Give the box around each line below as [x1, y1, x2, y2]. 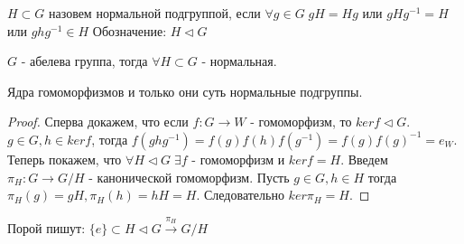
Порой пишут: [7, 218, 86, 237]
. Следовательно [196, 185, 284, 204]
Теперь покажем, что [7, 149, 122, 168]
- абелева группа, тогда [21, 52, 148, 70]
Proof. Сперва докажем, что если [7, 112, 189, 131]
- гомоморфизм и [191, 149, 285, 168]
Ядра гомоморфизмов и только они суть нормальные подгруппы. [7, 81, 363, 100]
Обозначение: [92, 21, 167, 40]
